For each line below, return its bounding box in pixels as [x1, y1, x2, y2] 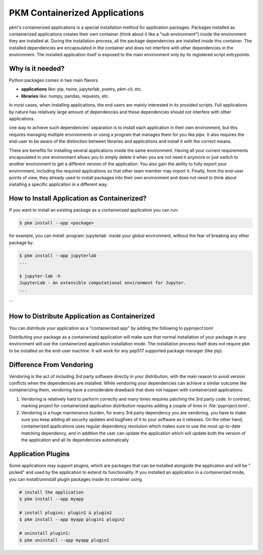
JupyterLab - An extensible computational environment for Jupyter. [19, 280, 187, 286]
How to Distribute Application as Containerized [9, 312, 155, 320]
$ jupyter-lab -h [19, 273, 61, 278]
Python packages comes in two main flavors [9, 77, 98, 83]
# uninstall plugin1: [19, 531, 71, 536]
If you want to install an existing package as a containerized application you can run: [9, 207, 179, 213]
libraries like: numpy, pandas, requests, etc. [21, 93, 110, 99]
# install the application [19, 489, 84, 495]
